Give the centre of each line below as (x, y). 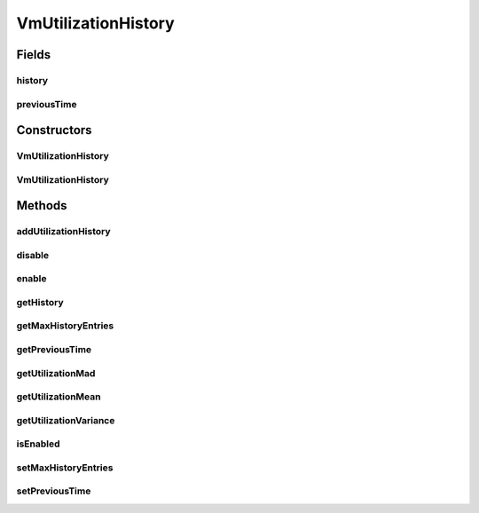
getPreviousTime (54, 350)
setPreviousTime (54, 491)
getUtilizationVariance (66, 420)
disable (32, 255)
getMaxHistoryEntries (65, 326)
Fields (34, 55)
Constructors (54, 130)
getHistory (40, 302)
